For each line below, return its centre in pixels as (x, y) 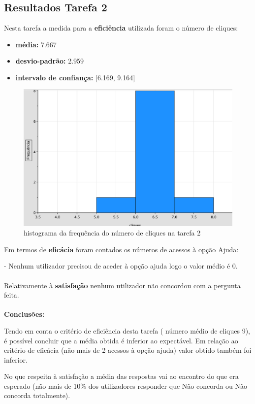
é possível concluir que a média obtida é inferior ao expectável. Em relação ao (121, 340)
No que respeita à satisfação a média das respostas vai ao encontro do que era (121, 376)
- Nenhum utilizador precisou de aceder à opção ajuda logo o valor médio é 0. (121, 266)
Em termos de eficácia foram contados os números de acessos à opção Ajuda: (121, 249)
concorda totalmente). (37, 395)
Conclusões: (24, 314)
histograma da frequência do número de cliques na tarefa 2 (112, 233)
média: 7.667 (36, 44)
